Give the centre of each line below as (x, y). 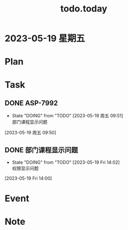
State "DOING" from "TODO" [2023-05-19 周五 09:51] (68, 116)
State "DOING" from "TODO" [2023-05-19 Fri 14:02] (66, 162)
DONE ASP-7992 (31, 103)
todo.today (84, 9)
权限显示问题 (25, 168)
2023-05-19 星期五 (45, 39)
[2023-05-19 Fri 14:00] (28, 178)
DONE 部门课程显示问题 (41, 150)
